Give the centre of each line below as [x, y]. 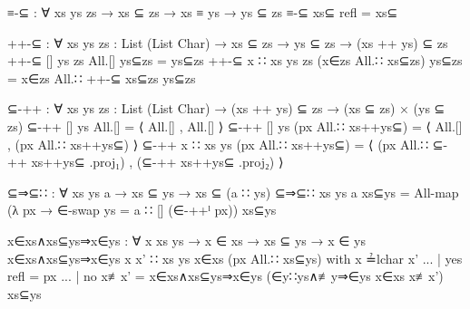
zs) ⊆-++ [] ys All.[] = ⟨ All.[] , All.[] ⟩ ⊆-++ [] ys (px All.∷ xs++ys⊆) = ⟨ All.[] [235, 126]
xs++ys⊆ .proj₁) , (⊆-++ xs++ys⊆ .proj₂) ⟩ [157, 162]
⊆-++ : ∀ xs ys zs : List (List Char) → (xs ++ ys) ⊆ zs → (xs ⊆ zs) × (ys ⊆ [226, 108]
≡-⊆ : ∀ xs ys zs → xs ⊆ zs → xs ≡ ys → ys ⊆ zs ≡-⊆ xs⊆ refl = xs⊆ [203, 12]
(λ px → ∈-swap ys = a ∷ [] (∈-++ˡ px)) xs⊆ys [142, 210]
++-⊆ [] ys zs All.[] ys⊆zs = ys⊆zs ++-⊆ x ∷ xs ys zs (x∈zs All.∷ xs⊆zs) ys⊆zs [235, 60]
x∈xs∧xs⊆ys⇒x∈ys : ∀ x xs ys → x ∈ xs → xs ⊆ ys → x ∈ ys [187, 240]
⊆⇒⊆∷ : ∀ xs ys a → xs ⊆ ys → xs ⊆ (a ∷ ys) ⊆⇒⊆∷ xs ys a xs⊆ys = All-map [233, 192]
